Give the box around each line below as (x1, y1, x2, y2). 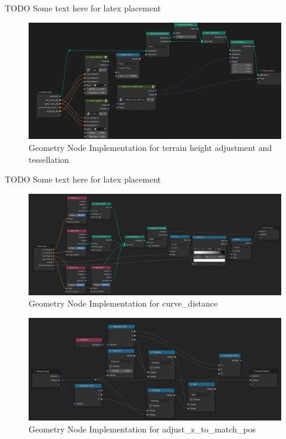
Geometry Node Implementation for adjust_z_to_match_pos (29, 422, 256, 435)
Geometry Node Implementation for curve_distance (29, 297, 218, 310)
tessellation (29, 153, 69, 165)
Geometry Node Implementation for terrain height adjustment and (29, 141, 272, 154)
